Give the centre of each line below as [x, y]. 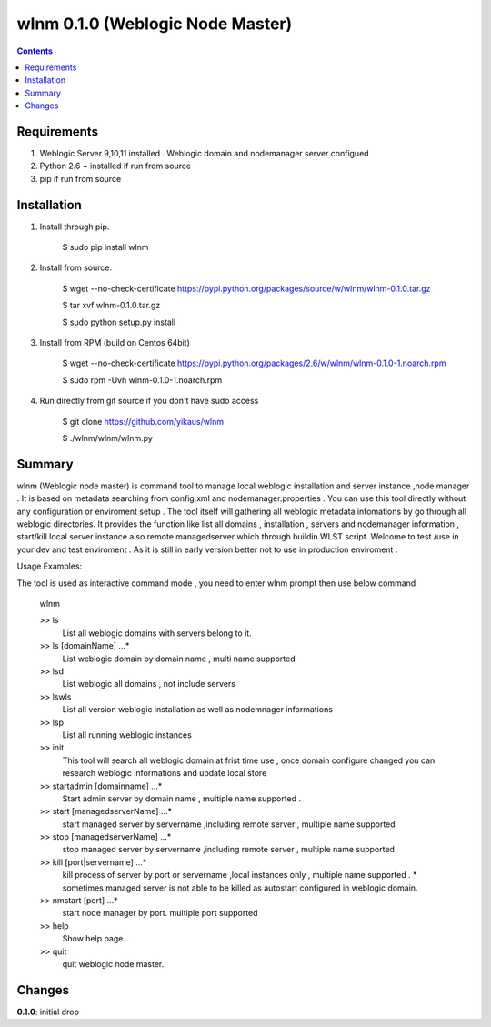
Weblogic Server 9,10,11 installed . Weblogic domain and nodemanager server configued [204, 154]
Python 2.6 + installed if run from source [115, 166]
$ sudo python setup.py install [119, 322]
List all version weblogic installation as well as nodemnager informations [198, 710]
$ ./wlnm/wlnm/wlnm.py [108, 438]
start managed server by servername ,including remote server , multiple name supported [229, 824]
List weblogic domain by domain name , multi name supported [179, 659]
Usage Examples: [50, 566]
